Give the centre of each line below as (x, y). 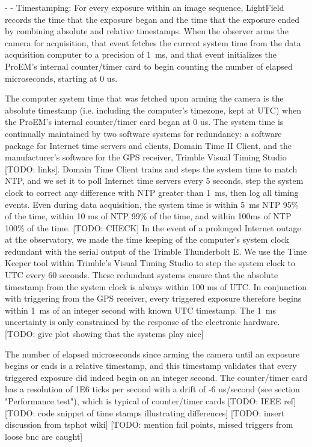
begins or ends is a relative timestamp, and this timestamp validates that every (151, 366)
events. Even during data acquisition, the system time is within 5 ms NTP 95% (152, 204)
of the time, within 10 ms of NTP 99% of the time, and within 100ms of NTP (148, 216)
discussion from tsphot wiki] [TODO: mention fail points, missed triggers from (149, 424)
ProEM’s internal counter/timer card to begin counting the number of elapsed (149, 66)
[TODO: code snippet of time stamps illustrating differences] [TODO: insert (145, 412)
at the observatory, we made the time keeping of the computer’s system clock (147, 239)
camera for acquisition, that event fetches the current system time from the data (153, 42)
